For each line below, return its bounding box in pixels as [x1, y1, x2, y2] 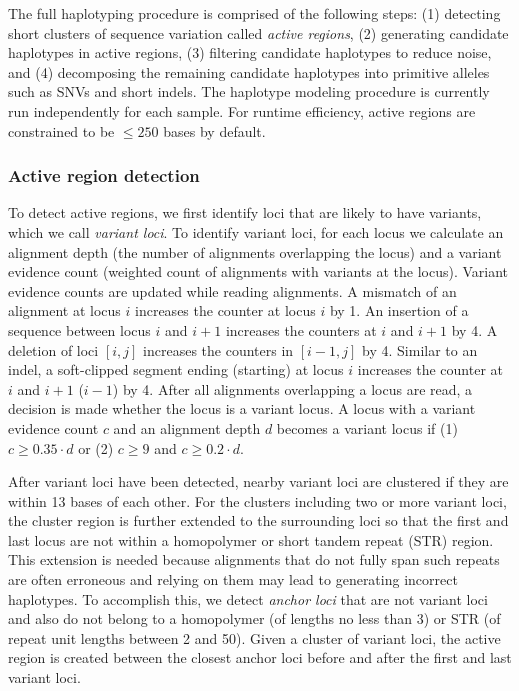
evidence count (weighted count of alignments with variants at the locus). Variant [8, 261, 509, 282]
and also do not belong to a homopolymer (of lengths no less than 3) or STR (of [8, 608, 501, 629]
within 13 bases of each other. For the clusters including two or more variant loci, [8, 490, 507, 511]
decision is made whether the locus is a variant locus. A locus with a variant [8, 398, 476, 419]
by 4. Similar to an [362, 339, 478, 360]
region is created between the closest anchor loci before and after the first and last [8, 647, 512, 668]
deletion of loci [8, 339, 99, 360]
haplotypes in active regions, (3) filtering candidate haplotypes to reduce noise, [8, 42, 492, 63]
